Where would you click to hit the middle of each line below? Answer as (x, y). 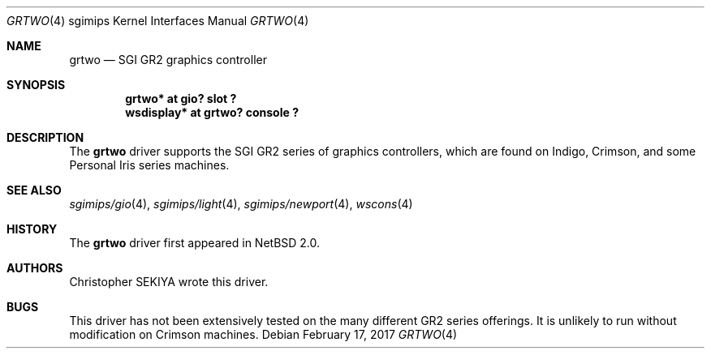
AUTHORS (35, 268)
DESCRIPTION (45, 137)
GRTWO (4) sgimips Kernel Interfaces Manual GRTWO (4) (158, 21)
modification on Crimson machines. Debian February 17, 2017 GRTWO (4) (263, 334)
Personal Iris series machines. (149, 165)
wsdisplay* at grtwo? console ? (212, 112)
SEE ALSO (34, 190)
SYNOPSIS (36, 85)
